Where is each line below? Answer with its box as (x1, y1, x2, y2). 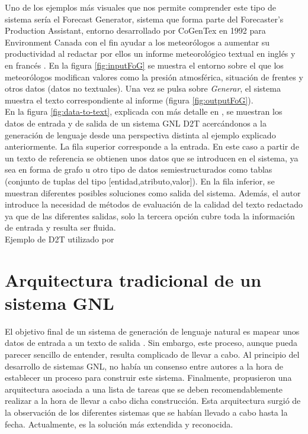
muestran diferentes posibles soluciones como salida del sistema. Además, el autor (5, 186, 301, 199)
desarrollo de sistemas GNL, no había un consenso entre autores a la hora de (5, 359, 283, 372)
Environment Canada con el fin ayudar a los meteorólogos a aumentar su (5, 35, 270, 48)
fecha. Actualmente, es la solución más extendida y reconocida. (5, 417, 233, 430)
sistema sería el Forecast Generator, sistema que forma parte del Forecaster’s (5, 12, 284, 25)
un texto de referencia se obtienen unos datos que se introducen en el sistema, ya (5, 151, 299, 164)
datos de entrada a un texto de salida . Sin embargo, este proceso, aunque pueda (5, 336, 297, 349)
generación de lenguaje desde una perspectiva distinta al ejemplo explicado (5, 128, 276, 141)
